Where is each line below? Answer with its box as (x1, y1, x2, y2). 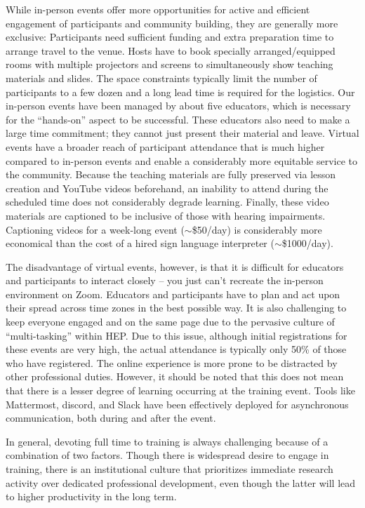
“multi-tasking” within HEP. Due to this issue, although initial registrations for (6, 328, 347, 342)
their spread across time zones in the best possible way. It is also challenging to (6, 300, 347, 315)
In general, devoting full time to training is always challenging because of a (6, 434, 328, 448)
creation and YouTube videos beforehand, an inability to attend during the (6, 180, 328, 195)
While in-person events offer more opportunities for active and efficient (6, 2, 310, 16)
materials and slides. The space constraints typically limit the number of (6, 70, 317, 85)
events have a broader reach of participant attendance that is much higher (6, 139, 325, 154)
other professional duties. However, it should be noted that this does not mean (6, 369, 344, 384)
